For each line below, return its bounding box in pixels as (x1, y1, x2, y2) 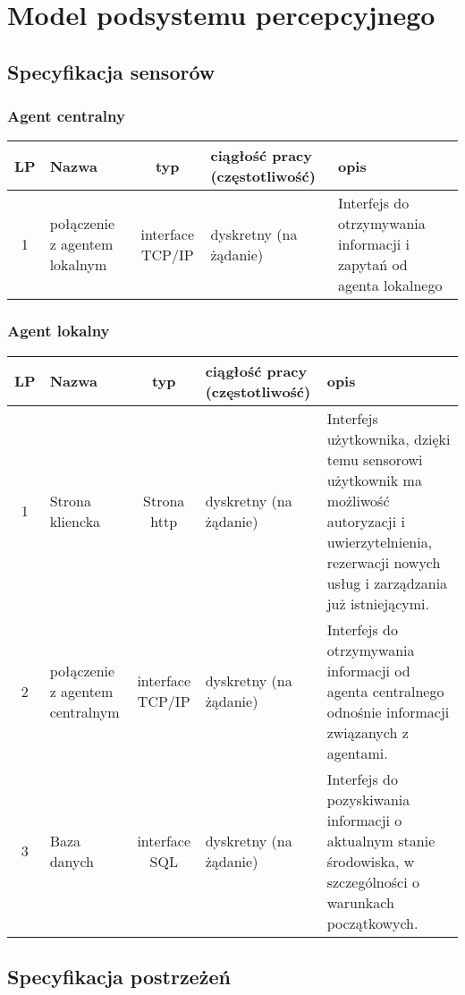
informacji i (337, 234, 410, 255)
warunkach (326, 891, 394, 913)
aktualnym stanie (326, 829, 435, 851)
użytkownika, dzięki (326, 428, 451, 449)
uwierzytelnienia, (326, 531, 433, 552)
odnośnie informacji (326, 701, 450, 722)
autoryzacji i (326, 510, 405, 532)
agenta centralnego (326, 680, 444, 702)
